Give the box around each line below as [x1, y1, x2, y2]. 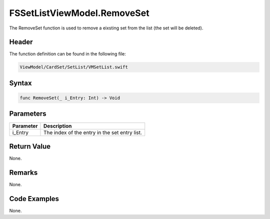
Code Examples [9, 195, 59, 203]
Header [9, 38, 33, 46]
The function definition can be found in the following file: [9, 51, 126, 57]
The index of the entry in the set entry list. [43, 129, 142, 136]
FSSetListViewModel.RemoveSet [9, 7, 149, 18]
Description [43, 122, 72, 129]
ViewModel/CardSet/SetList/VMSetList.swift [19, 64, 128, 70]
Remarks [9, 168, 38, 177]
